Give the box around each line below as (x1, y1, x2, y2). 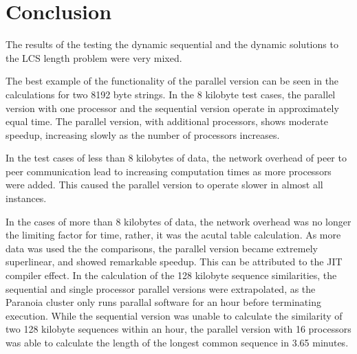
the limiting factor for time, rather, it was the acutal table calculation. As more (6, 228, 341, 242)
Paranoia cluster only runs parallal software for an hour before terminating (6, 295, 321, 309)
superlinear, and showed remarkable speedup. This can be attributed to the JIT (6, 254, 343, 269)
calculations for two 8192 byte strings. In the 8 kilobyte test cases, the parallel (6, 87, 336, 101)
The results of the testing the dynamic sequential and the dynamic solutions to (6, 37, 338, 52)
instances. (6, 191, 47, 206)
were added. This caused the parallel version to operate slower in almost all (6, 177, 323, 192)
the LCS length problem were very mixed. (6, 50, 182, 65)
